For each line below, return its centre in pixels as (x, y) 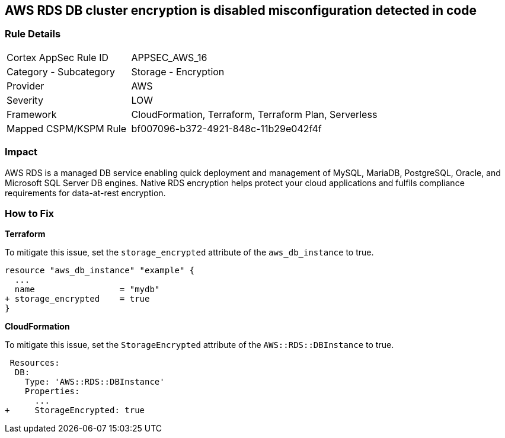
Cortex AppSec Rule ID (58, 57)
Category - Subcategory (61, 71)
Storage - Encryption (178, 71)
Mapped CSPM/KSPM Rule (67, 128)
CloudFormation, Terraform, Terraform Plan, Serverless (254, 114)
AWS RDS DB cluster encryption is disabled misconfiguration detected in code (241, 10)
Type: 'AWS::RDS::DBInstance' (95, 382)
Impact (21, 152)
